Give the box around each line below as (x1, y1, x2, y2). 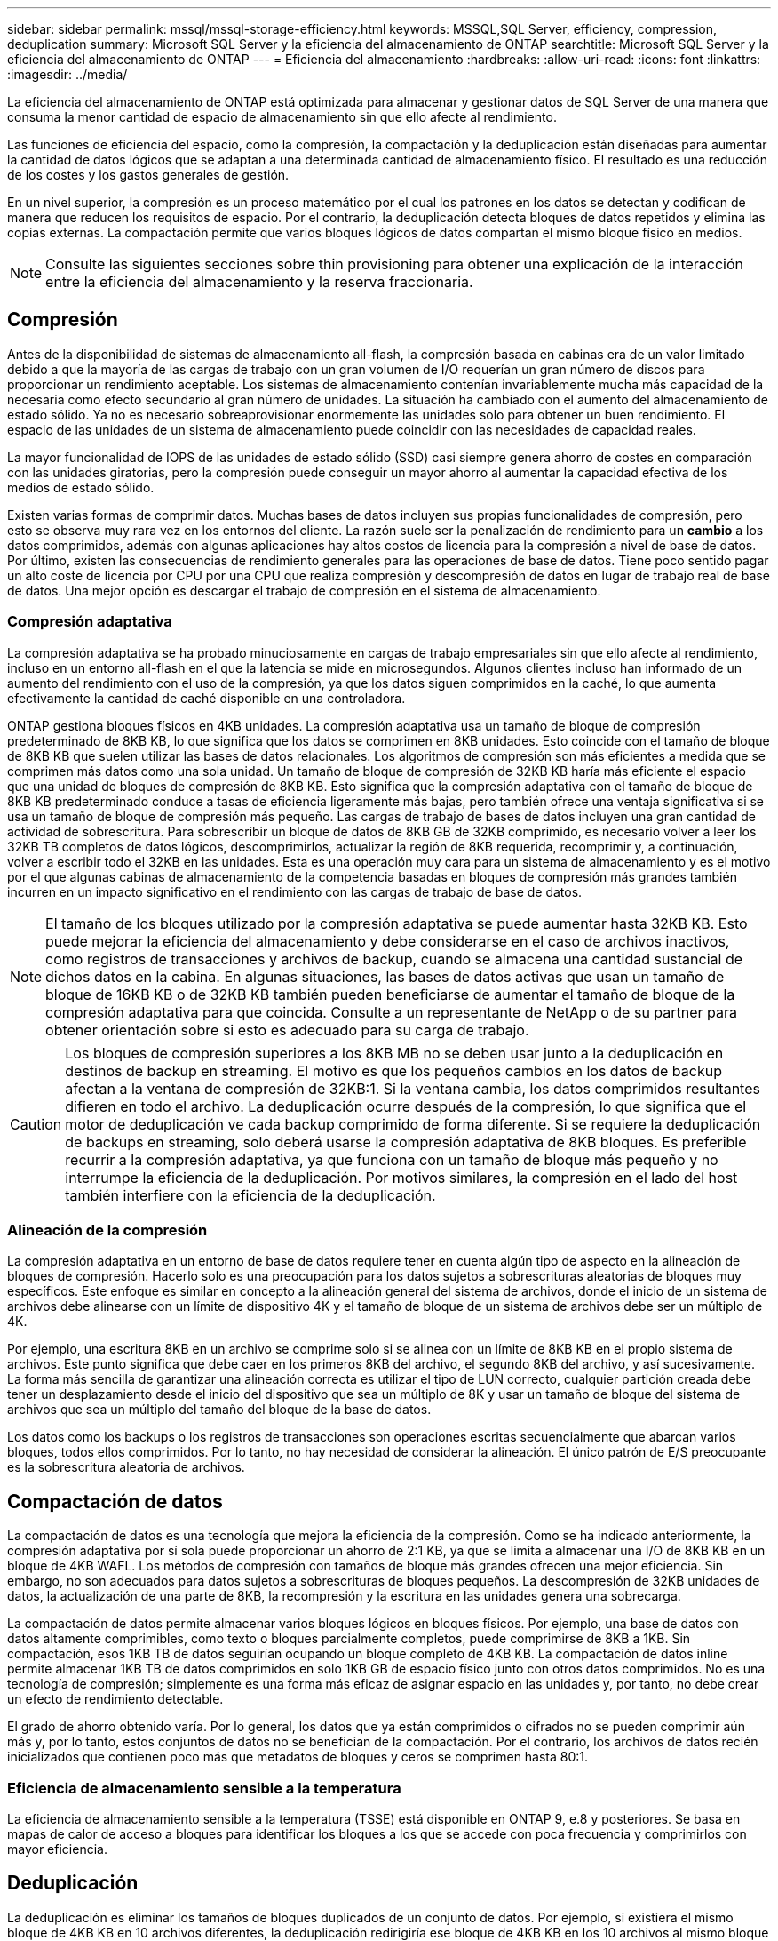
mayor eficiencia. (7, 1841, 107, 1857)
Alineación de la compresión (7, 1220, 208, 1239)
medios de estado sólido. (7, 479, 155, 495)
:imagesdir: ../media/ (7, 67, 128, 82)
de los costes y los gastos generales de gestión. (7, 167, 290, 182)
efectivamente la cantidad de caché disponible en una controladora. (7, 690, 406, 706)
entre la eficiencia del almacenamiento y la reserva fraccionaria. (45, 273, 473, 291)
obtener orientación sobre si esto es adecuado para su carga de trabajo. (45, 1020, 529, 1039)
